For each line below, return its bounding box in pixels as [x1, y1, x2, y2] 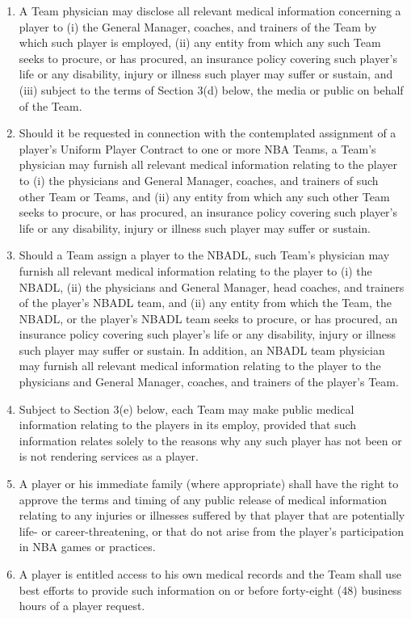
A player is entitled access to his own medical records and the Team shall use [19, 566, 401, 582]
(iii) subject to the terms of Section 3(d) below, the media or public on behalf [19, 81, 404, 98]
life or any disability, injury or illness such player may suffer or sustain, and [19, 65, 393, 82]
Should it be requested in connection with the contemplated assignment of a [19, 124, 396, 141]
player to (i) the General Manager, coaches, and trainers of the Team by [19, 18, 377, 35]
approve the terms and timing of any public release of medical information [19, 491, 388, 507]
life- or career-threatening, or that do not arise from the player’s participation [19, 522, 404, 539]
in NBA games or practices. [19, 538, 156, 555]
